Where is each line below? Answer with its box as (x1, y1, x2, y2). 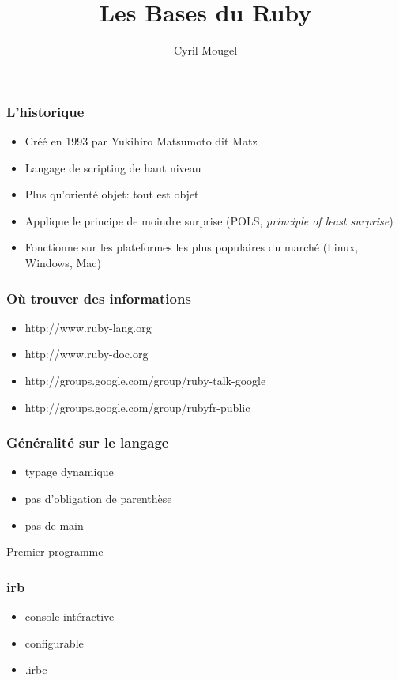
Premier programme (6, 543, 104, 560)
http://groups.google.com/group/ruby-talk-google (24, 372, 266, 388)
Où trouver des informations (6, 288, 191, 308)
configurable (24, 634, 84, 651)
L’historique (6, 101, 85, 121)
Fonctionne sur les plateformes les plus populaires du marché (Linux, (24, 239, 359, 255)
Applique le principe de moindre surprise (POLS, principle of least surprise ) (24, 212, 393, 229)
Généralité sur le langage (6, 433, 169, 452)
